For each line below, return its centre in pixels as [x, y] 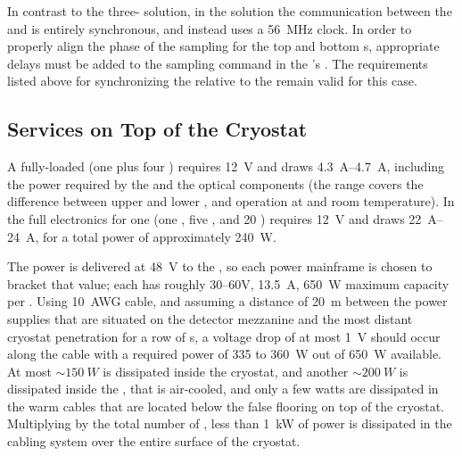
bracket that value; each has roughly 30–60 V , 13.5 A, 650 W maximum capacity [228, 283]
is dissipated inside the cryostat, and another [226, 371]
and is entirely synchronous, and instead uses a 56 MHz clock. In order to [210, 28]
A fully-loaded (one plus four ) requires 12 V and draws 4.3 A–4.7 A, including [226, 166]
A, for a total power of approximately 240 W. [151, 236]
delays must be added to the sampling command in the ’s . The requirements [218, 63]
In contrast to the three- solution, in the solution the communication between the [230, 11]
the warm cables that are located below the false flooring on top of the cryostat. [226, 406]
